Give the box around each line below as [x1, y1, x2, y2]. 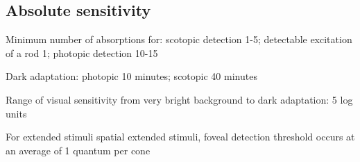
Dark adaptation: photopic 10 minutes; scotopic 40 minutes [6, 69, 257, 83]
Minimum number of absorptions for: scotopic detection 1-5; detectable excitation [6, 32, 352, 47]
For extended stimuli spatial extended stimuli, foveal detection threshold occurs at [6, 129, 355, 144]
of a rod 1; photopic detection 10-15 [6, 45, 158, 60]
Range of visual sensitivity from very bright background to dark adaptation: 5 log [6, 92, 353, 106]
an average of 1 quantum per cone [6, 143, 151, 157]
